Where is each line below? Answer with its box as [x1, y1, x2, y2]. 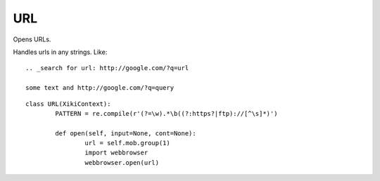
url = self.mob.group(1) [84, 139, 170, 147]
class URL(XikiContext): [25, 100, 111, 108]
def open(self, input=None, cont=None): [55, 129, 196, 137]
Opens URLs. [13, 35, 51, 43]
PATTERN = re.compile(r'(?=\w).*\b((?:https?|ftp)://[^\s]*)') [55, 109, 278, 117]
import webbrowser [84, 149, 148, 157]
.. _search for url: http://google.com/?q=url [25, 64, 189, 72]
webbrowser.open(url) [84, 159, 160, 166]
